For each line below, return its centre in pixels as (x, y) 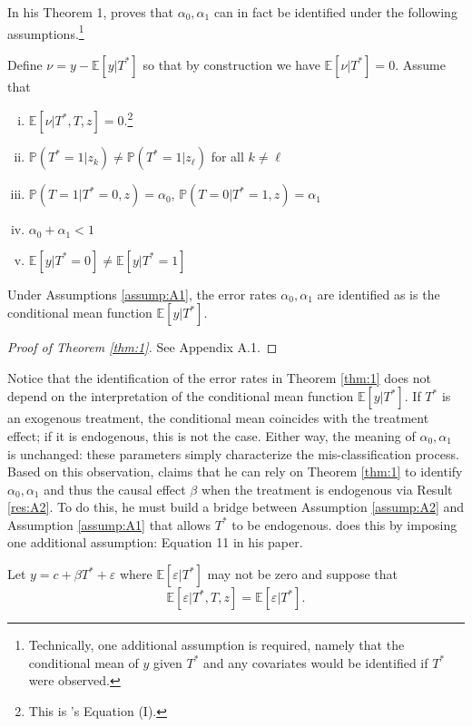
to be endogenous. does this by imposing (344, 524)
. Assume (420, 64)
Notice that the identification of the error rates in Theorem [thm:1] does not (220, 377)
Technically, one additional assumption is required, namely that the (216, 645)
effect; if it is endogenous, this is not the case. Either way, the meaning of (211, 435)
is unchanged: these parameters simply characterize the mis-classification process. (233, 453)
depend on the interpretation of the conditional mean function (181, 396)
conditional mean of (84, 662)
